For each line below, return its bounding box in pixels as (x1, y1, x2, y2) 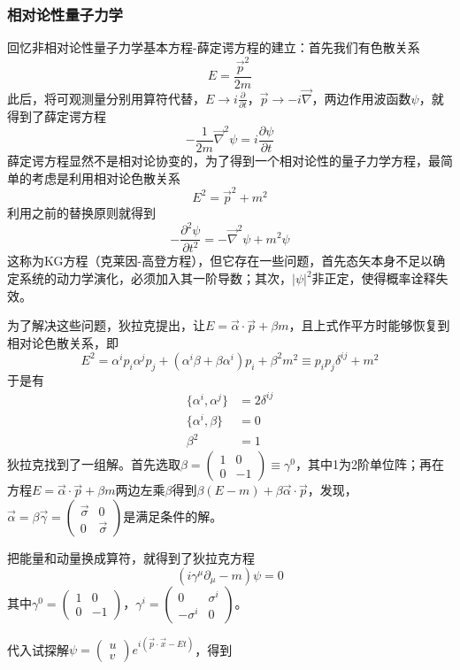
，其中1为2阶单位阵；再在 (295, 455, 444, 474)
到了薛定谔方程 (19, 107, 106, 126)
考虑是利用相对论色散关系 (31, 168, 180, 187)
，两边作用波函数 (311, 89, 411, 107)
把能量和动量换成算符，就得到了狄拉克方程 (7, 549, 255, 567)
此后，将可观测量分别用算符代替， (7, 89, 205, 107)
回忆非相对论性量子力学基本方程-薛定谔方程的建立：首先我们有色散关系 (7, 38, 420, 57)
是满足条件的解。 (123, 507, 223, 526)
